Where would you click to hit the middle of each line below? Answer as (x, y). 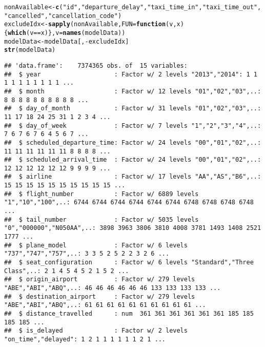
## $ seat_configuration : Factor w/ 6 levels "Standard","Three (129, 263)
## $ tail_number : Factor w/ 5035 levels (101, 219)
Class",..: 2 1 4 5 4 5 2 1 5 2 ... (67, 271)
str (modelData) (30, 50)
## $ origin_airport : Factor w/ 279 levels (100, 279)
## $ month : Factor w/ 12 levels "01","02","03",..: (133, 91)
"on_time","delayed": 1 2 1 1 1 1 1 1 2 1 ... (85, 339)
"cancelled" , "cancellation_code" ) (63, 16)
